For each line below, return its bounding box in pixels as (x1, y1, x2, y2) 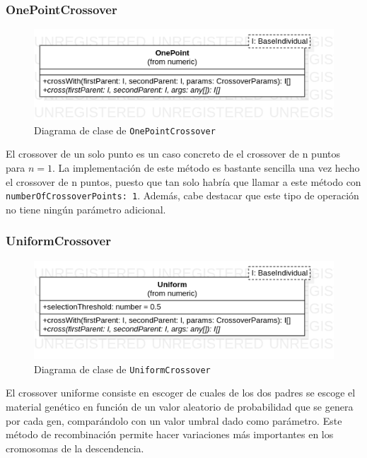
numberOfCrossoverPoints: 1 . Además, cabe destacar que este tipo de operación (6, 188, 359, 203)
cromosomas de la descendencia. (6, 440, 144, 455)
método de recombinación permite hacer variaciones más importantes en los (6, 427, 334, 442)
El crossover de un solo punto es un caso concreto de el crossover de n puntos (6, 146, 341, 161)
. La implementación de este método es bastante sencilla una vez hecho (52, 160, 360, 175)
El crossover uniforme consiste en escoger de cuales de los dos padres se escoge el (6, 385, 356, 400)
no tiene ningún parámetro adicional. (6, 201, 166, 216)
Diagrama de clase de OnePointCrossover (34, 122, 216, 137)
